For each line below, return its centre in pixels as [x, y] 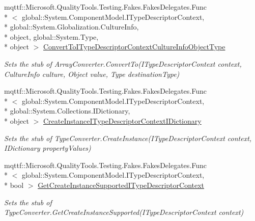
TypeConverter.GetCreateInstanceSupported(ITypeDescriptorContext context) [124, 212]
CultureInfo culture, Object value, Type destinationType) [92, 74]
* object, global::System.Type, [51, 36]
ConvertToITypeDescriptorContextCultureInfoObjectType [134, 47]
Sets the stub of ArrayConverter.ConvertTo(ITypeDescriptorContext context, [123, 63]
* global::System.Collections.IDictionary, [67, 111]
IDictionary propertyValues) [48, 148]
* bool [14, 185]
